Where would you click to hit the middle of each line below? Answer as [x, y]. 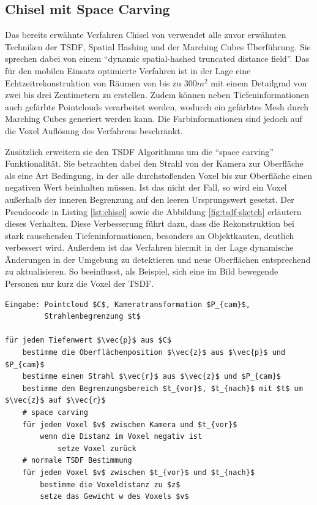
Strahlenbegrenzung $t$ [92, 317]
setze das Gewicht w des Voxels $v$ [114, 497]
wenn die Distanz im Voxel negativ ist [121, 437]
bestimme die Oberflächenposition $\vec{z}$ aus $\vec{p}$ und [154, 353]
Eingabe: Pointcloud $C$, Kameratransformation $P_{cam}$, [128, 304]
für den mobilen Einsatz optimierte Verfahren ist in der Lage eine [128, 70]
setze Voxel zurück [97, 448]
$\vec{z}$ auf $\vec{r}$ [55, 401]
